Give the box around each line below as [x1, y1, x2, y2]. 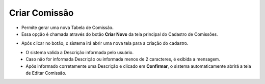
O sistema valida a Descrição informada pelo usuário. [26, 49, 134, 55]
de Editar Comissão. [26, 70, 67, 76]
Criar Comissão [9, 7, 74, 18]
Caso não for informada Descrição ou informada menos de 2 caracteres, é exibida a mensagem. [26, 56, 220, 62]
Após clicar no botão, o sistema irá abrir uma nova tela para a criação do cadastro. [21, 40, 188, 46]
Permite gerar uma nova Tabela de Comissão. [21, 25, 114, 30]
